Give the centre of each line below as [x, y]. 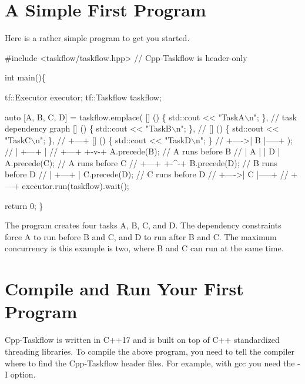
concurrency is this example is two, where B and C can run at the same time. [144, 248]
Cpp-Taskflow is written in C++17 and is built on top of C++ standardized [142, 340]
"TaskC [18, 139]
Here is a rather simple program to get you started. [97, 38]
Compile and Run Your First [124, 289]
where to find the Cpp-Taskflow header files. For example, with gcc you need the [150, 363]
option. [23, 374]
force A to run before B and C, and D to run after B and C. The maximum [141, 236]
